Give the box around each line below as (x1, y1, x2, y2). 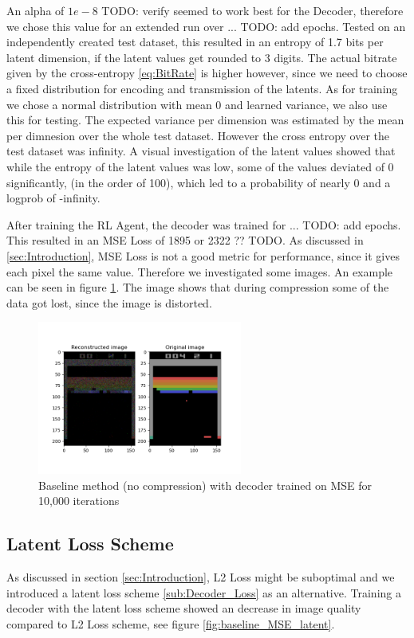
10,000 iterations (38, 492, 120, 509)
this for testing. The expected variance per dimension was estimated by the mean (6, 112, 404, 128)
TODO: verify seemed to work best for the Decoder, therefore (101, 2, 404, 18)
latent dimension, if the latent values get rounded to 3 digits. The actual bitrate (6, 49, 397, 65)
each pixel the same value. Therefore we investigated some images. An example (6, 263, 393, 280)
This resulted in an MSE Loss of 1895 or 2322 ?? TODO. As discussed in (6, 232, 364, 249)
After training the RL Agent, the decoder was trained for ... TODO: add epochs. (6, 216, 401, 233)
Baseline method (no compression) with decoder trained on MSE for (38, 476, 373, 493)
